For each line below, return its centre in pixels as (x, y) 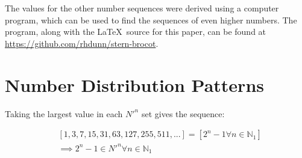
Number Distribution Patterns (134, 84)
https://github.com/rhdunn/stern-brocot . (82, 43)
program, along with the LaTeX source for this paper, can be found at (136, 32)
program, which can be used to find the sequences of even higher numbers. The (151, 20)
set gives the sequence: (183, 113)
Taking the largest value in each (64, 113)
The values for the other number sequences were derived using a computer (142, 8)
